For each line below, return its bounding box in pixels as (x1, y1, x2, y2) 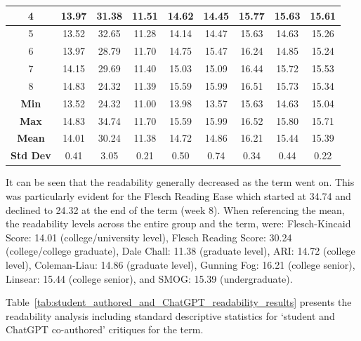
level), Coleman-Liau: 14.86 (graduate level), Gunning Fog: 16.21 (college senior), (6, 257, 355, 272)
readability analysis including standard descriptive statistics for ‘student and (6, 308, 335, 323)
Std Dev (11, 148, 51, 163)
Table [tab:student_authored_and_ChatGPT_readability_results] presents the (6, 295, 352, 309)
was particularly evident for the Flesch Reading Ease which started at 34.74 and (6, 188, 351, 203)
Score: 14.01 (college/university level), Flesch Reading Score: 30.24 (6, 229, 292, 244)
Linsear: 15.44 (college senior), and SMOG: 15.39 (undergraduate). (6, 271, 293, 286)
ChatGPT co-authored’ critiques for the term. (6, 322, 204, 337)
